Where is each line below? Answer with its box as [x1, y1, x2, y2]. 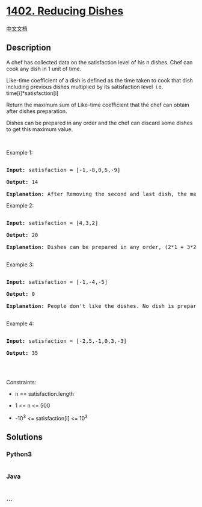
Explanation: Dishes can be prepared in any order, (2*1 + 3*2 [6, 244, 197, 250]
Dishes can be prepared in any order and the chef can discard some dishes [6, 119, 193, 126]
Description [6, 43, 51, 53]
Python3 [6, 450, 32, 458]
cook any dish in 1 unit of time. [6, 65, 82, 72]
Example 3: [6, 260, 34, 268]
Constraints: [6, 378, 37, 386]
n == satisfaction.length [14, 390, 74, 398]
